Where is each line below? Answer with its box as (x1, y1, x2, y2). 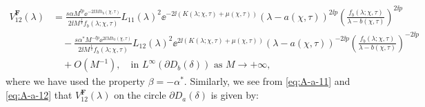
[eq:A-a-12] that (6, 88, 72, 102)
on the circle (114, 88, 166, 102)
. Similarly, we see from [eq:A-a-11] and (184, 74, 350, 88)
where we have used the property (6, 74, 146, 88)
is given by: (210, 88, 259, 102)
